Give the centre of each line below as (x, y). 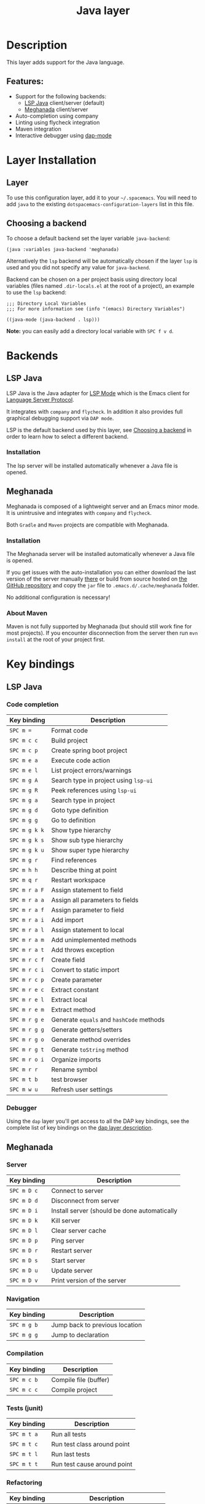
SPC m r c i (27, 970)
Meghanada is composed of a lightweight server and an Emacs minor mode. (103, 506)
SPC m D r (24, 1251)
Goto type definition (80, 811)
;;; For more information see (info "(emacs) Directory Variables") (96, 309)
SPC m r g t (27, 1050)
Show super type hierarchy (90, 850)
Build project (69, 741)
